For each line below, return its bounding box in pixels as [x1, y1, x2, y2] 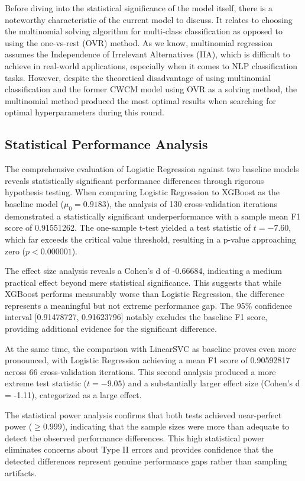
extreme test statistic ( [5, 377, 87, 389]
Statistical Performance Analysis [5, 135, 208, 153]
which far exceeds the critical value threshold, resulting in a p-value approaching [5, 233, 296, 245]
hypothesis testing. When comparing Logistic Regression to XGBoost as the [5, 186, 280, 198]
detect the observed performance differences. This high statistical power [5, 431, 265, 444]
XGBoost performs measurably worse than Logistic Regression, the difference [5, 288, 285, 300]
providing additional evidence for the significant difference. [5, 322, 217, 335]
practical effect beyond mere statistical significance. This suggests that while [5, 276, 282, 288]
